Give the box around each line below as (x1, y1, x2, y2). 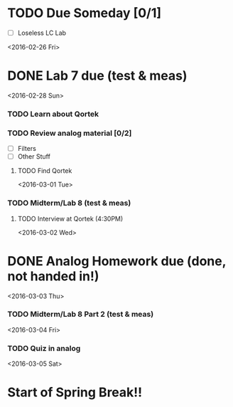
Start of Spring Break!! (7, 384, 143, 401)
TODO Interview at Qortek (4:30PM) (17, 214, 124, 223)
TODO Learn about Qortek (7, 109, 99, 119)
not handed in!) (7, 268, 99, 284)
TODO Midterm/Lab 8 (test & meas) (7, 198, 131, 208)
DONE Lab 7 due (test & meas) (7, 68, 188, 84)
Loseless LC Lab (17, 28, 66, 37)
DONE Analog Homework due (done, (7, 253, 226, 269)
